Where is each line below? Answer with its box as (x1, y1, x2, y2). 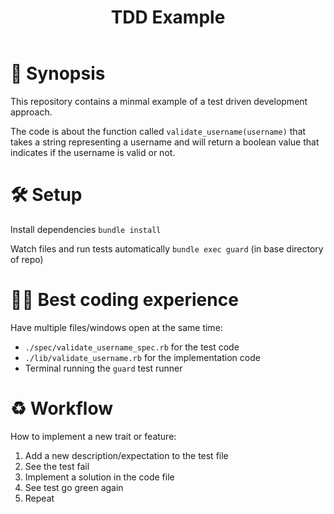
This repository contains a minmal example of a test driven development (10, 95, 308, 107)
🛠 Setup (10, 184, 83, 206)
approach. (10, 106, 53, 118)
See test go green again (24, 481, 124, 493)
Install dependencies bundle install (10, 223, 162, 235)
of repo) (10, 253, 44, 265)
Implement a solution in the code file (24, 471, 175, 483)
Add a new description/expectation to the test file (24, 449, 229, 461)
